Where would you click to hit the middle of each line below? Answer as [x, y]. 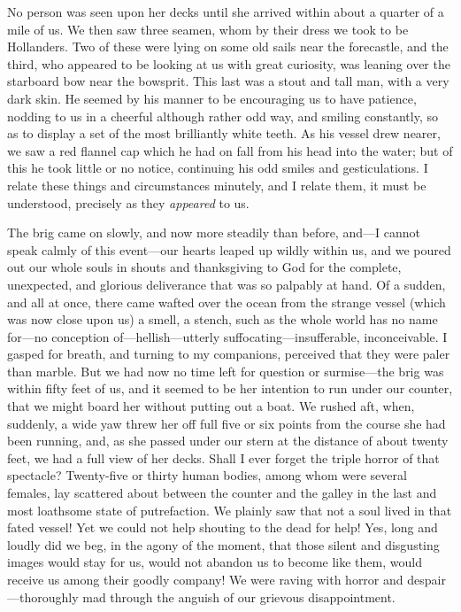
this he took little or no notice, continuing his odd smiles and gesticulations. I [218, 168]
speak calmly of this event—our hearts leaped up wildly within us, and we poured [229, 249]
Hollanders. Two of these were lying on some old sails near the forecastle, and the [228, 46]
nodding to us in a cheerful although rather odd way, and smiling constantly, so [223, 116]
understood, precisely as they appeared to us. [128, 202]
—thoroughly [43, 597]
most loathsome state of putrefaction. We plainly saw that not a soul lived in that [230, 510]
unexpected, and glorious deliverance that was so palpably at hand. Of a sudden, [227, 284]
